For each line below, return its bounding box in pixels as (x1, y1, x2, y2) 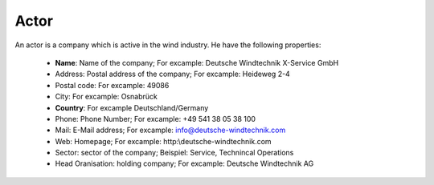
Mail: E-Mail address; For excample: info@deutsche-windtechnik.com (55, 125, 286, 135)
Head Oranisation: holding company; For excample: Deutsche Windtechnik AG (55, 159, 314, 168)
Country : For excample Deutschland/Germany (55, 103, 209, 112)
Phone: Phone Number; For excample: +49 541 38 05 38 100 (55, 114, 256, 123)
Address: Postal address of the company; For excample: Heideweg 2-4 (55, 69, 291, 79)
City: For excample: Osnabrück (55, 92, 158, 102)
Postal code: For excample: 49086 (55, 80, 170, 90)
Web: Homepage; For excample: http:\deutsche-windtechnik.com (55, 136, 272, 146)
